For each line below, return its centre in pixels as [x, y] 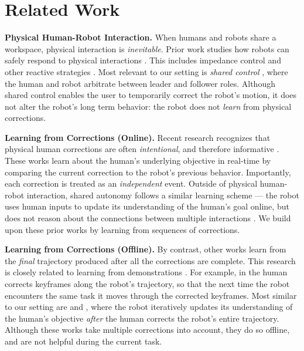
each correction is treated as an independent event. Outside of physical [131, 183]
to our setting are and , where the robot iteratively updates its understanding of [149, 307]
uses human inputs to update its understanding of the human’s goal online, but [147, 206]
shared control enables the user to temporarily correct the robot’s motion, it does [151, 95]
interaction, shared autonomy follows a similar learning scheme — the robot [163, 195]
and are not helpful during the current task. [83, 341]
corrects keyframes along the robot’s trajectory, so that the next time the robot [147, 283]
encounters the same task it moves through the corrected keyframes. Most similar [151, 295]
